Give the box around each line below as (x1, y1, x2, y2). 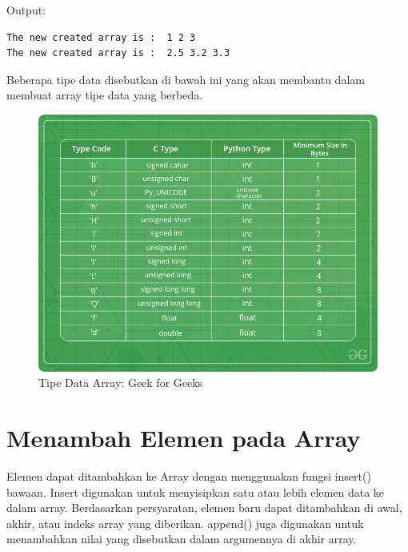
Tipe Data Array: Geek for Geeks (38, 374, 203, 391)
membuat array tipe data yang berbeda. (6, 87, 203, 103)
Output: (6, 2, 46, 18)
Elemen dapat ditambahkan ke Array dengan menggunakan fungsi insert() (6, 467, 371, 484)
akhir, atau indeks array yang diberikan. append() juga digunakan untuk (6, 514, 364, 531)
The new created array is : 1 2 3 (6, 31, 196, 43)
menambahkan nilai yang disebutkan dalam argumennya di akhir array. (6, 530, 357, 547)
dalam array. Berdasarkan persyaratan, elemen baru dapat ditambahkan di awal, (6, 499, 402, 516)
